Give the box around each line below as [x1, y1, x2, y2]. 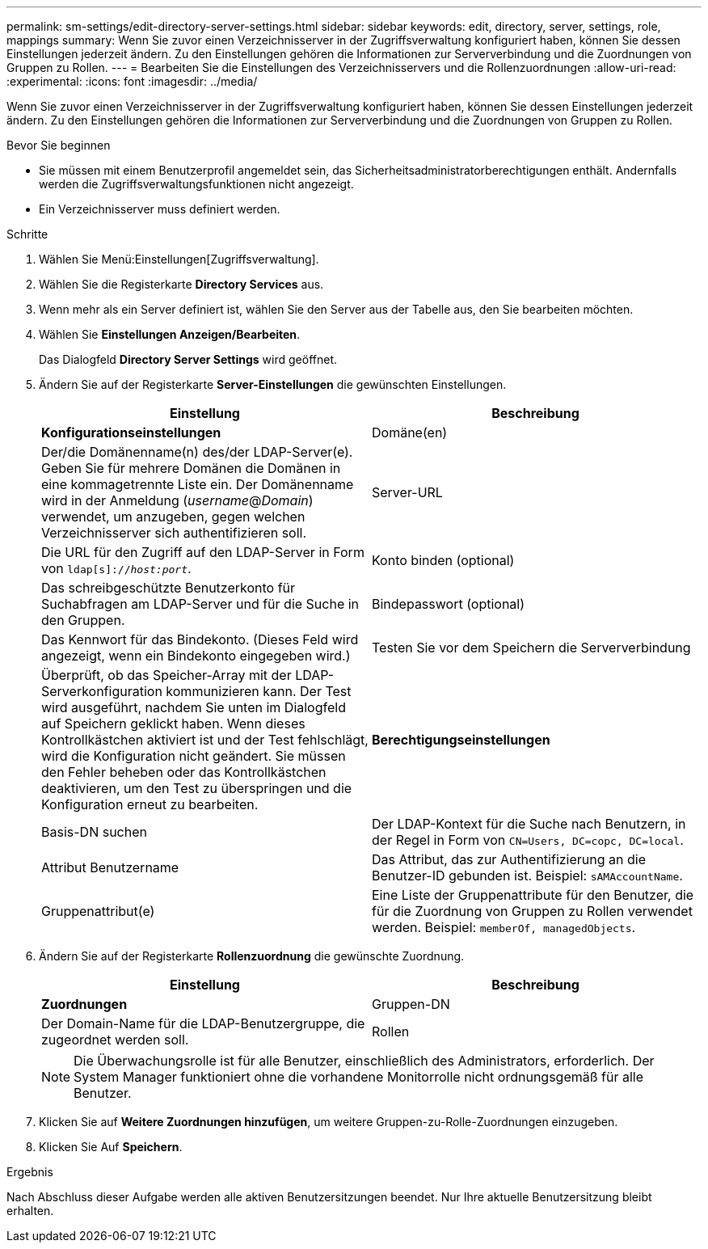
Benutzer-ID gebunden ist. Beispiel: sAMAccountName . [372, 867, 683, 884]
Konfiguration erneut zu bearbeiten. [41, 796, 259, 812]
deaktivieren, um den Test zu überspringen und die [41, 780, 352, 796]
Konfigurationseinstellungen [41, 424, 221, 441]
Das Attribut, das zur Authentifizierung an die [372, 851, 646, 867]
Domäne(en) [372, 424, 448, 441]
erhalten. [6, 1204, 54, 1217]
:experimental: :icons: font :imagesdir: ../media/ [6, 74, 258, 88]
